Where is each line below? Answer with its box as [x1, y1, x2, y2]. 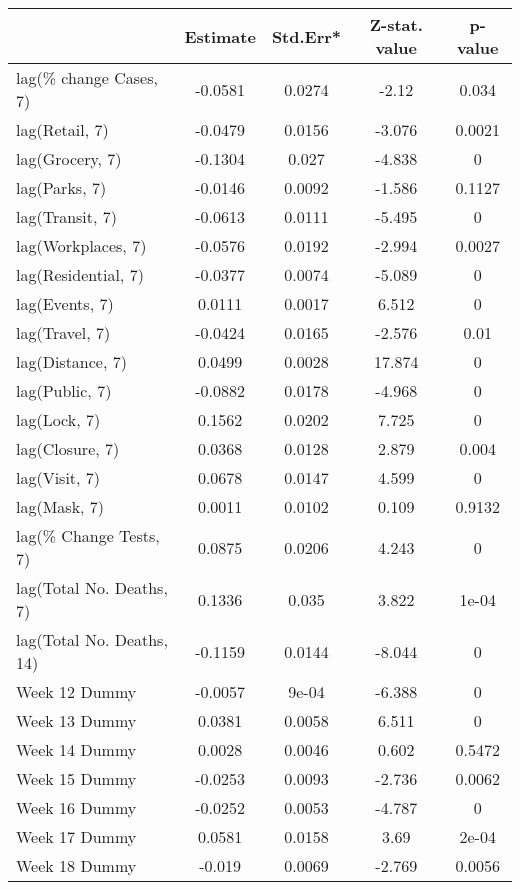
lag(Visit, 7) [16, 466, 101, 489]
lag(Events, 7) [16, 292, 114, 315]
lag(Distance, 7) [16, 350, 127, 373]
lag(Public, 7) [16, 379, 112, 402]
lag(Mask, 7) [16, 495, 105, 518]
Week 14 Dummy [16, 738, 137, 761]
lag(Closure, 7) [16, 437, 120, 460]
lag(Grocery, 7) [16, 147, 122, 170]
